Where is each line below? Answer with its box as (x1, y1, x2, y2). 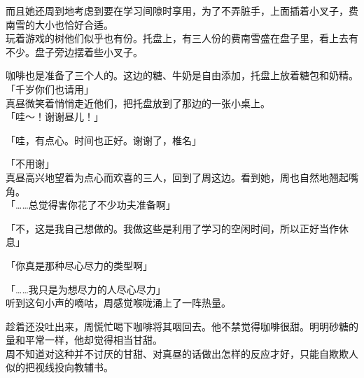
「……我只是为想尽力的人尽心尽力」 (6, 281, 166, 296)
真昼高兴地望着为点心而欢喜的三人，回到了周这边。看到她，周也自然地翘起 (6, 169, 349, 184)
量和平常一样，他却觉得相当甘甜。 (6, 332, 162, 347)
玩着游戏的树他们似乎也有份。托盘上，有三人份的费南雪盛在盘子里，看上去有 (6, 31, 358, 45)
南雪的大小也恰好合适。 (6, 17, 113, 31)
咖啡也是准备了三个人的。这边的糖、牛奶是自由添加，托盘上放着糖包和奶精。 (6, 68, 358, 83)
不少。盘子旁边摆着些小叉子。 (6, 44, 143, 59)
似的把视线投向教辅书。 (6, 360, 113, 374)
